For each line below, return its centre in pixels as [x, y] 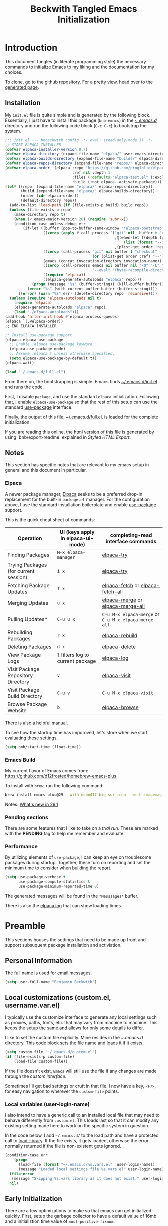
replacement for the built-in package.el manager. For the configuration [77, 499]
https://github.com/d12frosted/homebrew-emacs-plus [61, 776]
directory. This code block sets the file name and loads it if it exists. [74, 1043]
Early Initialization [34, 1199]
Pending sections [27, 817]
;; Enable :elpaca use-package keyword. [52, 344]
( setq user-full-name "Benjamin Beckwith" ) [51, 982]
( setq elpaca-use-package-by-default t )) [53, 358]
